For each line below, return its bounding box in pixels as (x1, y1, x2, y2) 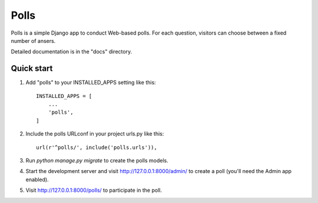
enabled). (25, 176, 49, 183)
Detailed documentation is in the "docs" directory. (11, 48, 132, 55)
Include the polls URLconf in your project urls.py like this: (25, 130, 164, 137)
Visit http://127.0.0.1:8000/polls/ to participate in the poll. (25, 187, 162, 194)
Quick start (11, 63, 53, 73)
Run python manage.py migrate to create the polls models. (25, 157, 168, 164)
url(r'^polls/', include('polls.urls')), (36, 144, 157, 151)
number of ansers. (11, 37, 56, 44)
